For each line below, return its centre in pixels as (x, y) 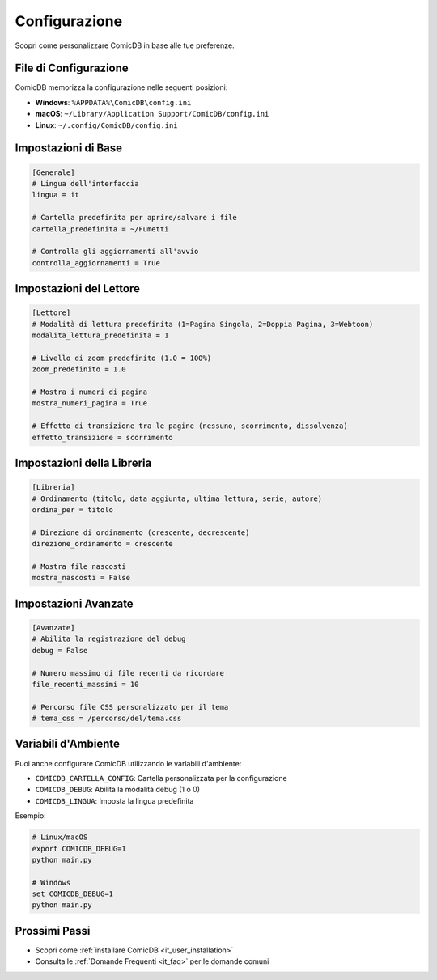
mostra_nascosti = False (81, 578)
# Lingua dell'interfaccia (85, 184)
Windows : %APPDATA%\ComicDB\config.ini (113, 102)
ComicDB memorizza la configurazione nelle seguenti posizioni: (121, 87)
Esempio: (30, 816)
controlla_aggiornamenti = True (96, 263)
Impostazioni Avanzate (74, 603)
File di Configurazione (72, 68)
